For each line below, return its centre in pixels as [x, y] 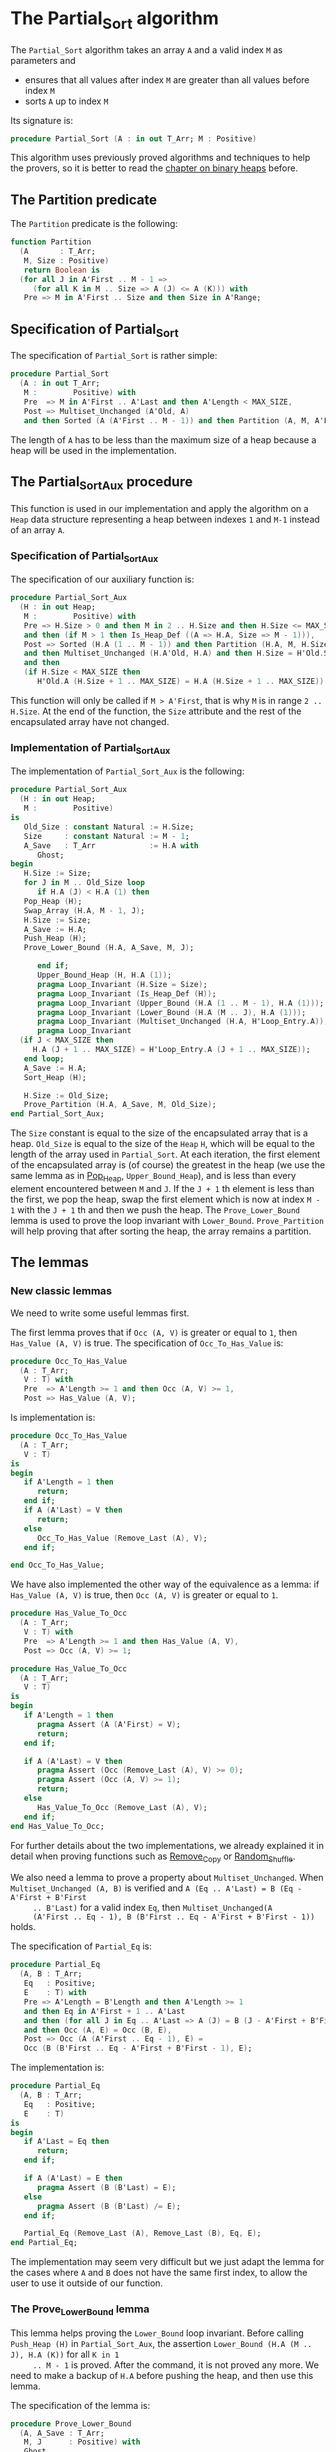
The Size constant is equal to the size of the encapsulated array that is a [159, 1133]
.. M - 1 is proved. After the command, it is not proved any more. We [176, 2364]
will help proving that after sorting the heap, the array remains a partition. [161, 1231]
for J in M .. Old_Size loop [84, 883]
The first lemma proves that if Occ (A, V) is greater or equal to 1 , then [154, 1332]
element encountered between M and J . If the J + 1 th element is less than [162, 1189]
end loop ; [44, 1058]
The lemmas [50, 1262]
